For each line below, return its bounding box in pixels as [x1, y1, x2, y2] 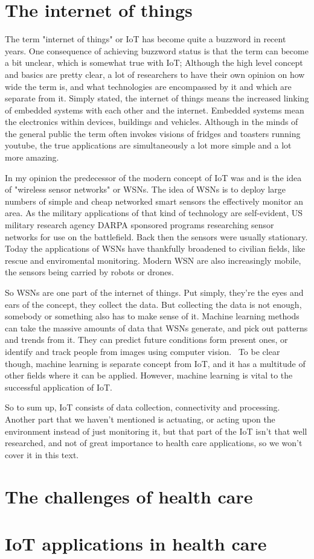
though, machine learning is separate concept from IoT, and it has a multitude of [5, 357, 306, 369]
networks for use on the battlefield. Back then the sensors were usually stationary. [5, 230, 308, 243]
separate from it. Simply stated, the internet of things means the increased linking [5, 92, 309, 104]
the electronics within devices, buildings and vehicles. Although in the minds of [5, 115, 298, 128]
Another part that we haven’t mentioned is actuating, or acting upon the [5, 412, 275, 425]
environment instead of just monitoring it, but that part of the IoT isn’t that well [5, 424, 307, 437]
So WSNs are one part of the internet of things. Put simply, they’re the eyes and [5, 286, 304, 298]
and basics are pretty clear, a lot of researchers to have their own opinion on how [5, 68, 305, 80]
